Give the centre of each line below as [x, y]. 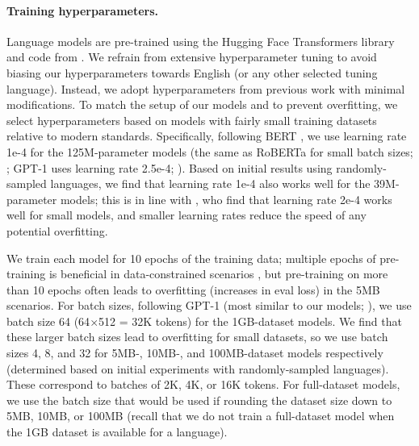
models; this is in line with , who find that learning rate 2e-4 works [226, 199]
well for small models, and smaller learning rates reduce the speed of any [186, 215]
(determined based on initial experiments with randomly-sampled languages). [198, 368]
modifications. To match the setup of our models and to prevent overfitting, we [202, 104]
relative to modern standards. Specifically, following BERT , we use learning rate [207, 136]
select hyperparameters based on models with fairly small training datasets [192, 120]
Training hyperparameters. [83, 10]
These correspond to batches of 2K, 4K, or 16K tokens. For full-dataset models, [203, 384]
